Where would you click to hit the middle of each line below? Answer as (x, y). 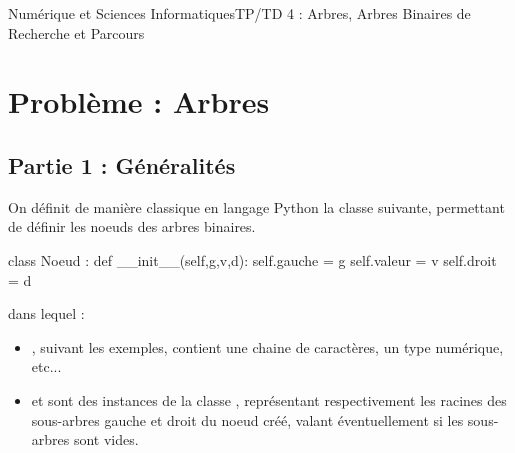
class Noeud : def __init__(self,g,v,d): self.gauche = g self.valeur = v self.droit (252, 259)
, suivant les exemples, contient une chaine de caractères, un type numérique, (267, 346)
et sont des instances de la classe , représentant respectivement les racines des (269, 399)
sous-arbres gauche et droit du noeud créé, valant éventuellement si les (247, 419)
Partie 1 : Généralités (122, 164)
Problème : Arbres (139, 101)
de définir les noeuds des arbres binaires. (132, 226)
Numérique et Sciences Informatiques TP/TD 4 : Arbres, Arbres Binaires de (239, 13)
